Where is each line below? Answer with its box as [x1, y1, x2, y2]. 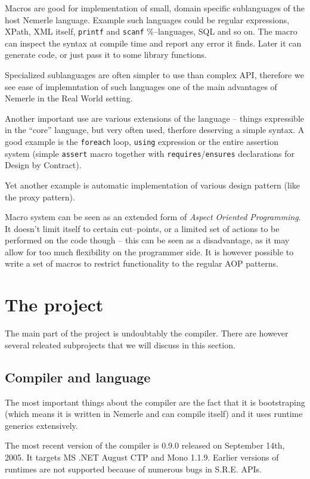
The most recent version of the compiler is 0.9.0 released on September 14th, [5, 439, 285, 452]
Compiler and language [5, 367, 151, 386]
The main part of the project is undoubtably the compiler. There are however [5, 327, 289, 339]
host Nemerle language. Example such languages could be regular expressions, [5, 13, 290, 26]
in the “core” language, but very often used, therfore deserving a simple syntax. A [5, 123, 305, 136]
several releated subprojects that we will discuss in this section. [5, 338, 235, 351]
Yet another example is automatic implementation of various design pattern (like [5, 178, 300, 191]
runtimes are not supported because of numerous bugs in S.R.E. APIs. [5, 462, 262, 475]
